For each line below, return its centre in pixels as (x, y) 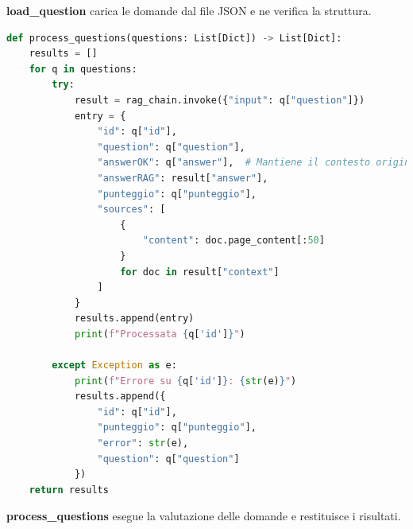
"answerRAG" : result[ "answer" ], (183, 178)
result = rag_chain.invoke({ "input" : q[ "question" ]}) (220, 100)
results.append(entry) (134, 319)
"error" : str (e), (143, 443)
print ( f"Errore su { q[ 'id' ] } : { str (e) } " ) (185, 381)
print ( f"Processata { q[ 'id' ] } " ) (160, 334)
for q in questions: (83, 69)
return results (69, 490)
